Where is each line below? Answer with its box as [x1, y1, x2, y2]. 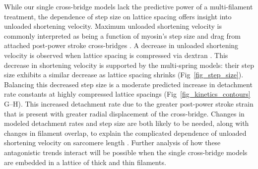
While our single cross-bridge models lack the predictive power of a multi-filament [4, 1, 253, 11]
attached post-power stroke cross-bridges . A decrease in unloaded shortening [4, 40, 239, 51]
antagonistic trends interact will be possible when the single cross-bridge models [4, 147, 248, 157]
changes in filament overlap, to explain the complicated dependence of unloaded [4, 127, 247, 138]
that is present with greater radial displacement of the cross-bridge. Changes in [4, 108, 245, 118]
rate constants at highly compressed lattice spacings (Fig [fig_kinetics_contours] [4, 89, 251, 99]
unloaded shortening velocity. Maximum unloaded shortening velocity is [4, 21, 222, 31]
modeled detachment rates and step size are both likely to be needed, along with [4, 118, 249, 128]
